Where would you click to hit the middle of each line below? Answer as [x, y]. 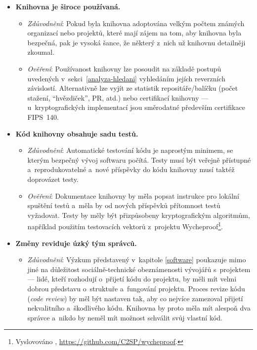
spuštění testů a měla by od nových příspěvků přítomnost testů [124, 205]
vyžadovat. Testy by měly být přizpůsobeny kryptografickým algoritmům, [139, 215]
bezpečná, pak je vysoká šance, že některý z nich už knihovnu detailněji [136, 42]
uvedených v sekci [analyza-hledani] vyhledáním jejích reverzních [126, 78]
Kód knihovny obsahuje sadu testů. [77, 133]
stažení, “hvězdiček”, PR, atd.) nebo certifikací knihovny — [118, 97]
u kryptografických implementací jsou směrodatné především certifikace [136, 107]
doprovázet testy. [53, 179]
